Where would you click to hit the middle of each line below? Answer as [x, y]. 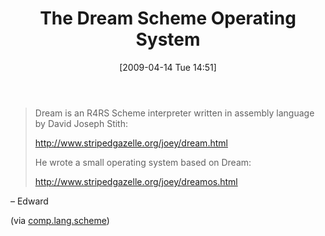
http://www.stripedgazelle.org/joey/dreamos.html [136, 181]
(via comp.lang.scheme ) [60, 220]
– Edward [29, 201]
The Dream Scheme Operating [168, 18]
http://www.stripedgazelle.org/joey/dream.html [131, 143]
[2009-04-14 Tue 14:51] [168, 67]
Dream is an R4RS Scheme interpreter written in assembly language [174, 113]
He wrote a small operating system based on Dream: [143, 162]
